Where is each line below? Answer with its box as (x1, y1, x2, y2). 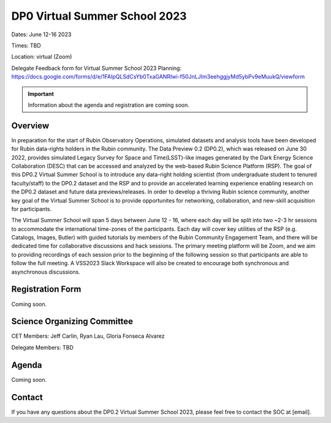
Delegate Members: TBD (11, 344, 74, 351)
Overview (11, 120, 50, 131)
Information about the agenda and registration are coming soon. (28, 101, 190, 109)
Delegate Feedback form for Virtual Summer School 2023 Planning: (11, 64, 182, 72)
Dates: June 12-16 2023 (11, 31, 72, 38)
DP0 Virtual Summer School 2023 (11, 9, 187, 23)
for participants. (11, 205, 52, 212)
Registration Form (11, 284, 82, 295)
